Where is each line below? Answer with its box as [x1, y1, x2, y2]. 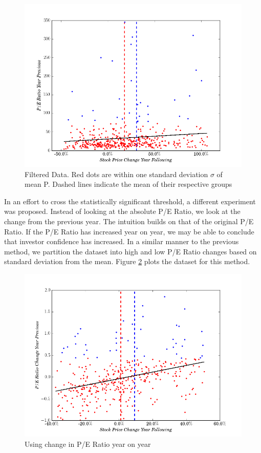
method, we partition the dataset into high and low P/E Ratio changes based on [4, 246, 257, 256]
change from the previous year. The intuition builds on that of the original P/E [4, 215, 254, 226]
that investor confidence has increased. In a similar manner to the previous [4, 236, 239, 247]
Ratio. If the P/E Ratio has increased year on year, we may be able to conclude [4, 226, 254, 236]
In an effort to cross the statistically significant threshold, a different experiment [4, 196, 256, 206]
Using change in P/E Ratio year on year [25, 438, 151, 449]
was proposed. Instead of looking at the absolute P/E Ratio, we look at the [4, 206, 241, 217]
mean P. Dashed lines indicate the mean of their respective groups [25, 179, 232, 189]
